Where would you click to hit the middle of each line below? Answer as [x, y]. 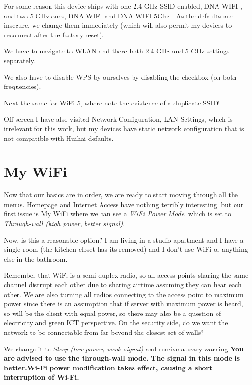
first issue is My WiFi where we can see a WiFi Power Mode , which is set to [118, 214]
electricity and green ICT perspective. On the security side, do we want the [116, 323]
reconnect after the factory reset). [54, 34]
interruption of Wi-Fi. [42, 377]
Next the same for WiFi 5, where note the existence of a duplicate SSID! [112, 102]
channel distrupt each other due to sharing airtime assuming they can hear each [123, 284]
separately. [20, 60]
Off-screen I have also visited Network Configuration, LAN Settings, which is [118, 119]
